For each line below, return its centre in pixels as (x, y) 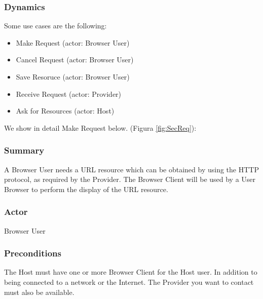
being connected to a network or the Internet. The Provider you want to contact (129, 282)
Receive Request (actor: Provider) (69, 94)
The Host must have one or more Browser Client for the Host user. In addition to (131, 272)
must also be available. (39, 292)
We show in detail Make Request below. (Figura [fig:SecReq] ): (100, 127)
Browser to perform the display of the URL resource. (86, 189)
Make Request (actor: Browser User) (73, 42)
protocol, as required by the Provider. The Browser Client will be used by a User (130, 179)
